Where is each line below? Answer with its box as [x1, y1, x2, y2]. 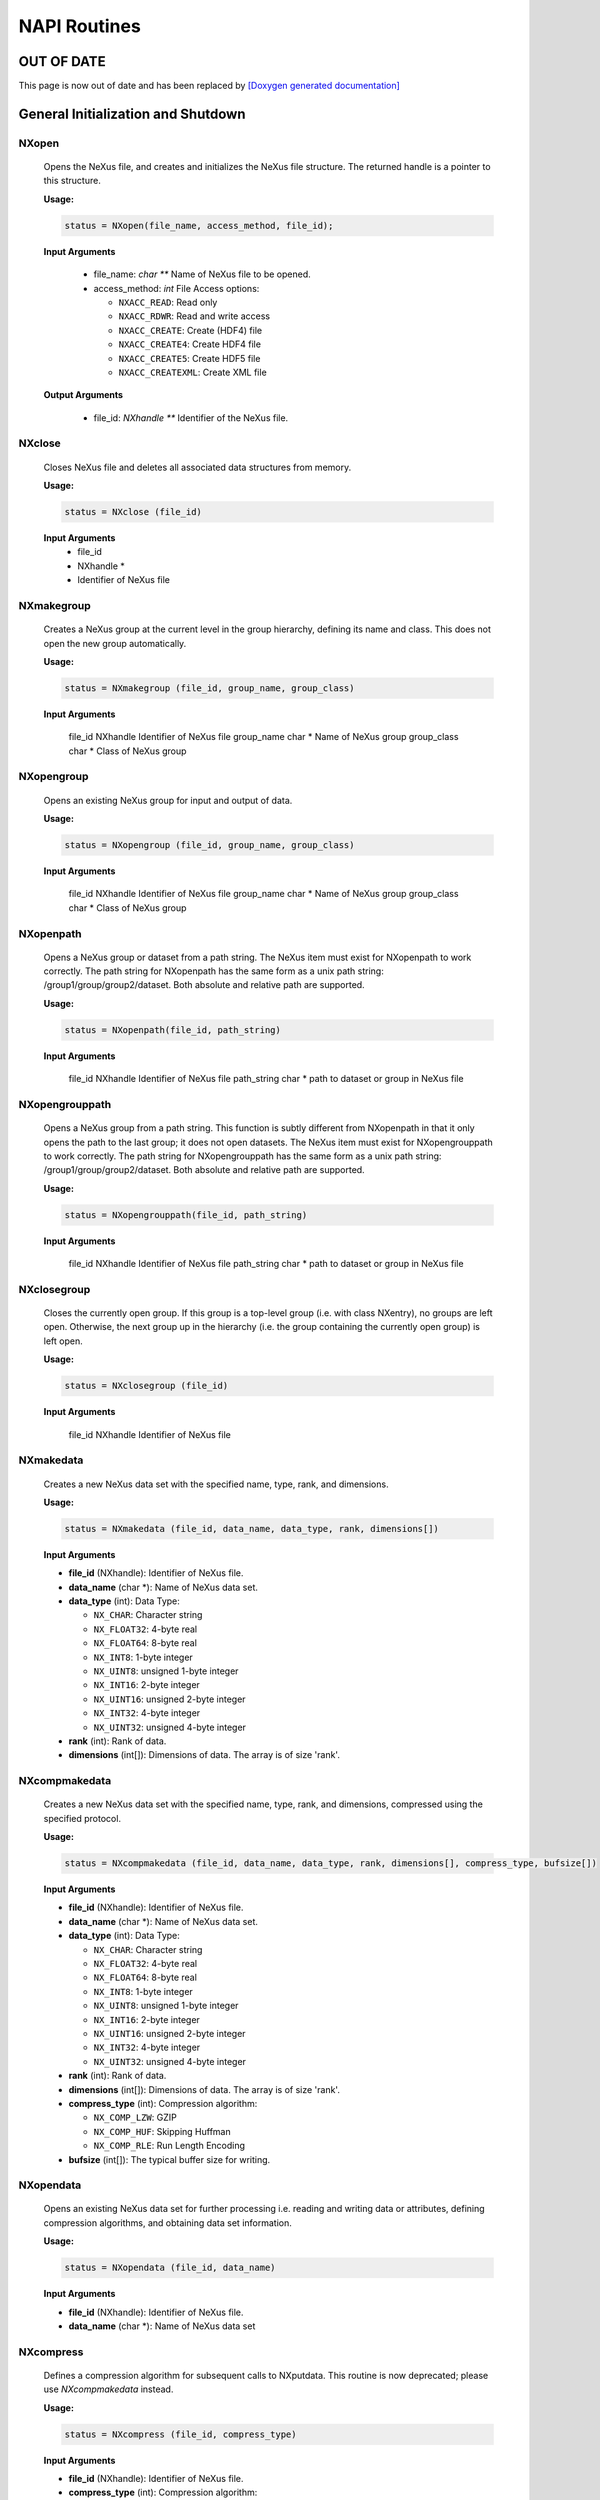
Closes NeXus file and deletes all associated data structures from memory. [43, 461, 352, 473]
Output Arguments [43, 389, 124, 401]
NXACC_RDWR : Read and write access [118, 310, 270, 322]
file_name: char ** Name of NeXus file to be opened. [93, 268, 312, 280]
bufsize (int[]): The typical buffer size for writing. [68, 2153, 271, 2165]
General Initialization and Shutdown [18, 105, 246, 122]
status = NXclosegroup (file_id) [64, 1380, 229, 1392]
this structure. [43, 175, 102, 187]
